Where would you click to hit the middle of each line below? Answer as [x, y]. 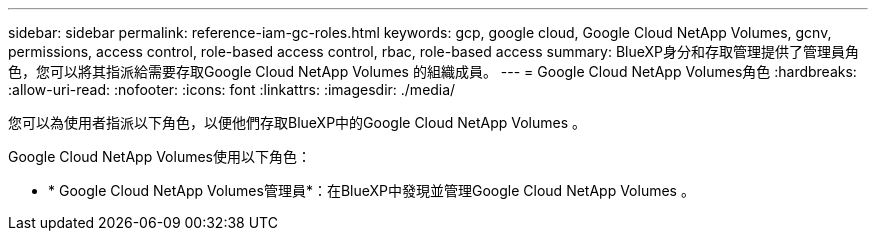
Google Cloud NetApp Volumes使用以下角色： [159, 156]
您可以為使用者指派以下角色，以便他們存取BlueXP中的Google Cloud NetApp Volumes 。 [297, 122]
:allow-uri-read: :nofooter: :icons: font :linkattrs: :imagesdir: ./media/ [232, 89]
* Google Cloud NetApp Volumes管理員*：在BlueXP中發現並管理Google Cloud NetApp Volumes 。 [371, 190]
